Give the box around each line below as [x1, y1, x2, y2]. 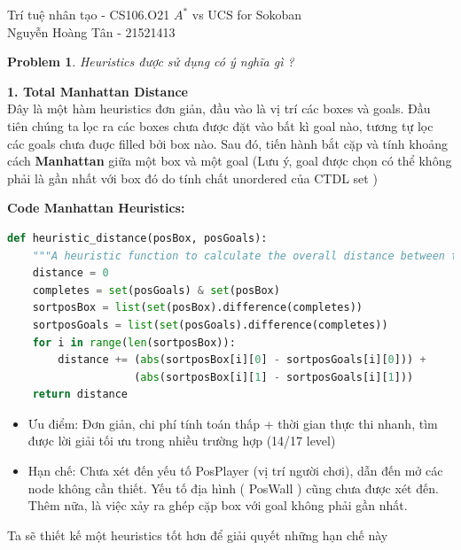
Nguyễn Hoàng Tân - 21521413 [7, 22, 176, 41]
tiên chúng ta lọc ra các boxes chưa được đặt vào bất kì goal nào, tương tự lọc [7, 116, 434, 135]
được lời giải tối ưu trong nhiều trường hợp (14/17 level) [27, 431, 336, 450]
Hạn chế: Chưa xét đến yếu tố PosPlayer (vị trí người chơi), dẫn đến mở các [27, 461, 443, 480]
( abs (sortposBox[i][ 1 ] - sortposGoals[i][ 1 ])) [134, 370, 414, 383]
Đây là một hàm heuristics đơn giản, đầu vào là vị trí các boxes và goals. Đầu [7, 99, 431, 118]
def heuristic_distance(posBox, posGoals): [7, 231, 268, 244]
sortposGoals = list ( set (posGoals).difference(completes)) [32, 318, 388, 331]
